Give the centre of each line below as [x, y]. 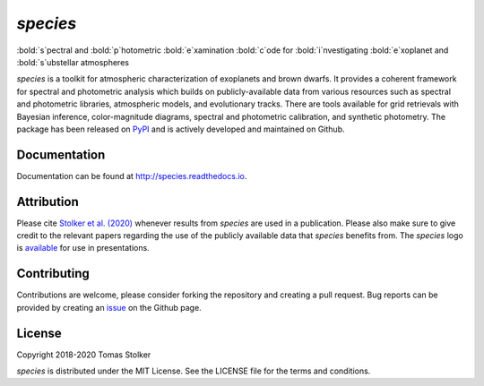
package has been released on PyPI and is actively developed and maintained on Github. [181, 129]
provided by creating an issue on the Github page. [109, 307]
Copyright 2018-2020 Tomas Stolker [84, 355]
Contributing [53, 274]
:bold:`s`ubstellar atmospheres [73, 62]
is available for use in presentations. [83, 248]
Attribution [48, 202]
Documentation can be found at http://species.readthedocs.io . [132, 176]
